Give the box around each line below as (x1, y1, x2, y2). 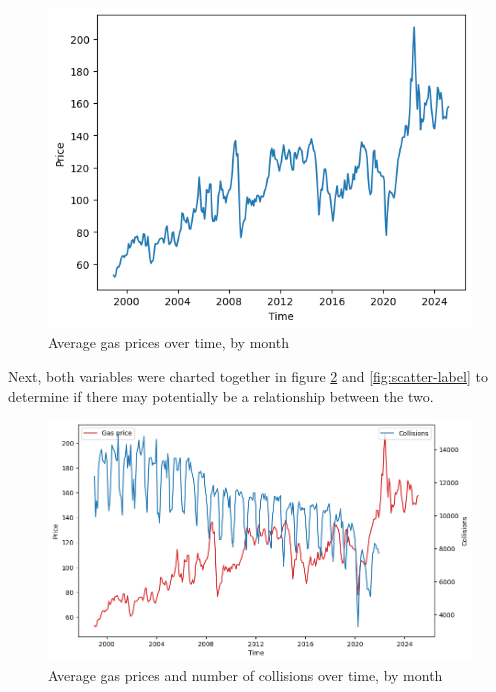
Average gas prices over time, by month (48, 332, 289, 353)
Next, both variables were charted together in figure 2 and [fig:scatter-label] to (8, 365, 488, 386)
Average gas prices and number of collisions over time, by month (48, 664, 443, 685)
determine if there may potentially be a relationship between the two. (8, 385, 434, 406)
